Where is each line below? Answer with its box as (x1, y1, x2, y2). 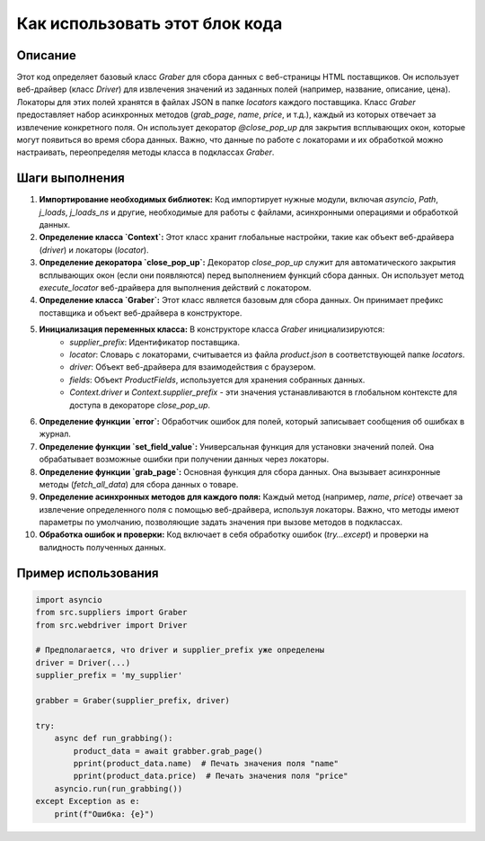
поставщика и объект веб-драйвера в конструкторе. (39, 307, 242, 318)
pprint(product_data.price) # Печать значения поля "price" (73, 771, 348, 782)
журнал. (39, 428, 71, 440)
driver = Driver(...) (35, 658, 131, 667)
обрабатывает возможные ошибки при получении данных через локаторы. (39, 454, 330, 465)
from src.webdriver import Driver (35, 620, 188, 630)
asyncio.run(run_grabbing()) (54, 783, 183, 793)
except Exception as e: (35, 796, 141, 807)
